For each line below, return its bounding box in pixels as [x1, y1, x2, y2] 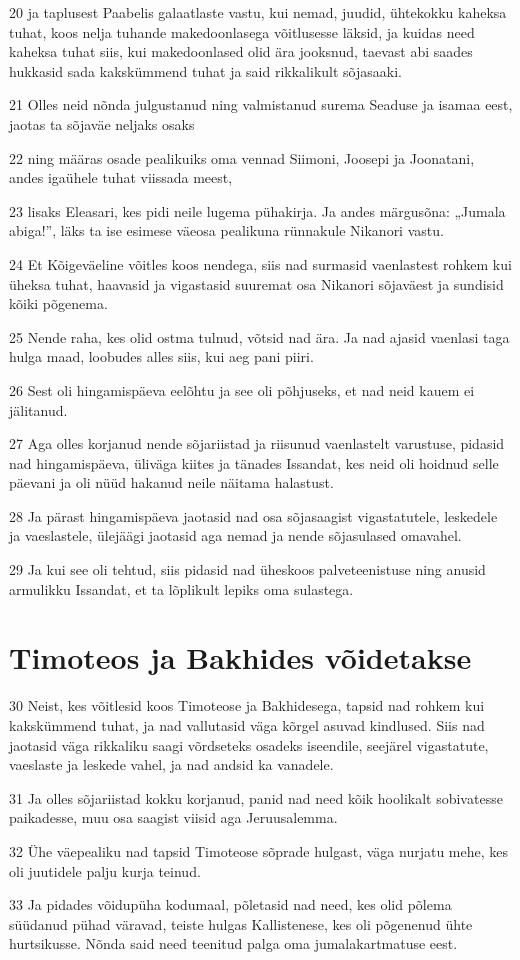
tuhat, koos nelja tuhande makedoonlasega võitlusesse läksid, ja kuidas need [9, 21, 475, 42]
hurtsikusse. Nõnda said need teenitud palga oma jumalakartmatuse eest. [9, 933, 458, 954]
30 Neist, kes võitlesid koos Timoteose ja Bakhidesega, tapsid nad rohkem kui [9, 695, 485, 716]
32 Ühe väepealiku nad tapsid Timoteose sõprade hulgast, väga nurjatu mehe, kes [9, 840, 508, 861]
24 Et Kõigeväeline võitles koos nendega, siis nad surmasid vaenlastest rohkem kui [9, 253, 512, 274]
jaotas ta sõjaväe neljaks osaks [9, 113, 195, 134]
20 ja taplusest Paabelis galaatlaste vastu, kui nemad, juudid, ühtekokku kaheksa [9, 2, 507, 22]
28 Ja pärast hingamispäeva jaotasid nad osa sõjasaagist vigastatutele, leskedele [9, 505, 498, 526]
